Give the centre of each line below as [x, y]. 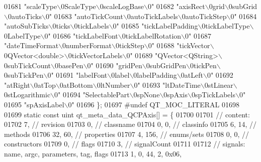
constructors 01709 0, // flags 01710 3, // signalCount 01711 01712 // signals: [125, 144]
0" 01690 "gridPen [115, 65]
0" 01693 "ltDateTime [167, 85]
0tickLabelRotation [152, 35]
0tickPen [203, 65]
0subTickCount [28, 65]
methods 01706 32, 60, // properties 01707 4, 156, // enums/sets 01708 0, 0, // [126, 134]
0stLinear [219, 85]
